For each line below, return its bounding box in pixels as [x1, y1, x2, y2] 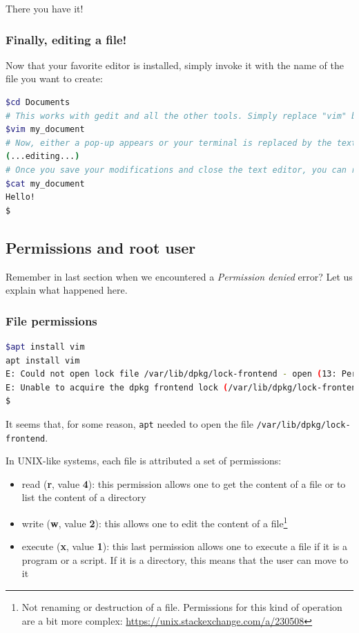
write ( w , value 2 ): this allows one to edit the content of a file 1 [21, 514, 288, 530]
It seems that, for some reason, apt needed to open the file [6, 416, 253, 431]
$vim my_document [6, 124, 85, 135]
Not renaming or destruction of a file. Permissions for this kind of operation [21, 600, 342, 614]
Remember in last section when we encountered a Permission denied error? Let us [6, 269, 353, 283]
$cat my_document [6, 178, 85, 189]
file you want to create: [6, 71, 103, 86]
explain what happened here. [6, 283, 128, 297]
